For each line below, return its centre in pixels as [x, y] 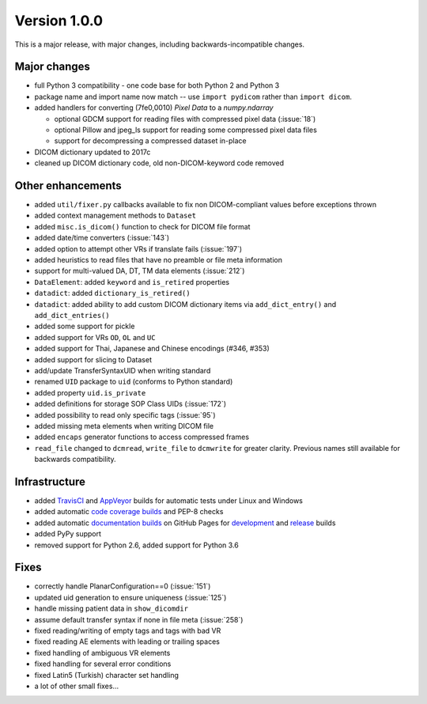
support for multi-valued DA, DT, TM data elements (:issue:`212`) [140, 271]
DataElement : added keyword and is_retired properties [132, 282]
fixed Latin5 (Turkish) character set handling [107, 675]
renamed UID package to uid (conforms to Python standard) [134, 382]
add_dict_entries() [72, 315]
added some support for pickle [85, 326]
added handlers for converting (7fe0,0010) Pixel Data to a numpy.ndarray [154, 108]
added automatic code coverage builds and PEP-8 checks [129, 512]
